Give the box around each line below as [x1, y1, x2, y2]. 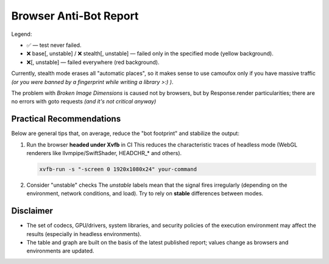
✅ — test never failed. [26, 41, 82, 49]
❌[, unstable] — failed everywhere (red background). [26, 58, 160, 66]
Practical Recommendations [11, 114, 121, 124]
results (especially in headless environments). [26, 230, 142, 237]
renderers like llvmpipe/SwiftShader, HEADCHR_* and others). [26, 149, 182, 156]
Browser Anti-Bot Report [11, 9, 139, 23]
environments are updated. [26, 247, 94, 255]
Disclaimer [11, 206, 53, 216]
